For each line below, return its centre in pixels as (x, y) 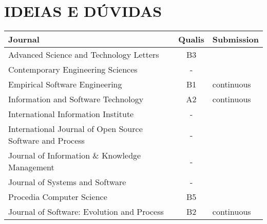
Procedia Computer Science (58, 197)
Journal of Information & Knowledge (75, 155)
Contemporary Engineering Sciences (73, 70)
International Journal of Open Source (75, 129)
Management (31, 167)
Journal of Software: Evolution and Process (86, 212)
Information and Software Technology (76, 99)
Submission (235, 39)
